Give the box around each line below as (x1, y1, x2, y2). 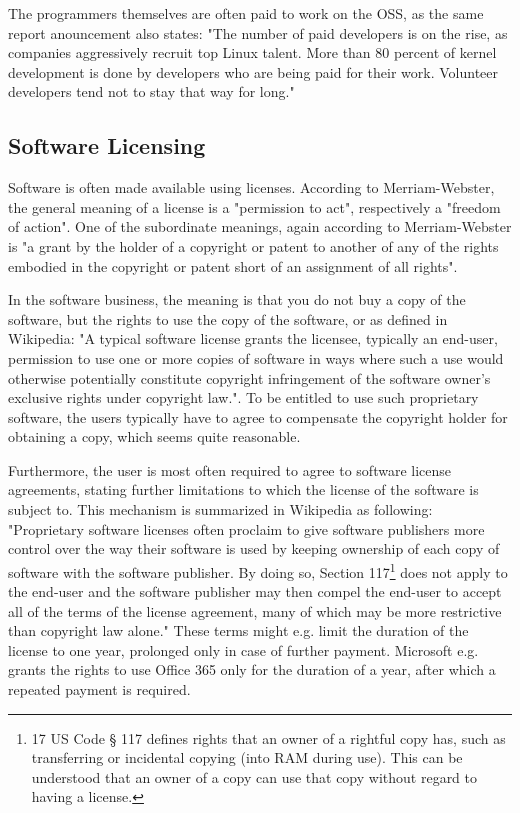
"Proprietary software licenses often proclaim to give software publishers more (8, 518, 485, 539)
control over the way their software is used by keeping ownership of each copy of (8, 538, 500, 559)
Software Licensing (8, 130, 206, 161)
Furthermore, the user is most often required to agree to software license (8, 459, 452, 480)
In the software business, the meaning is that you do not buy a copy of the (8, 289, 466, 310)
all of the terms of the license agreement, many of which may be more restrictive (8, 600, 502, 621)
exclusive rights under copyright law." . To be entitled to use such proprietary (8, 387, 479, 408)
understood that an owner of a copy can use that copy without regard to (31, 766, 478, 787)
